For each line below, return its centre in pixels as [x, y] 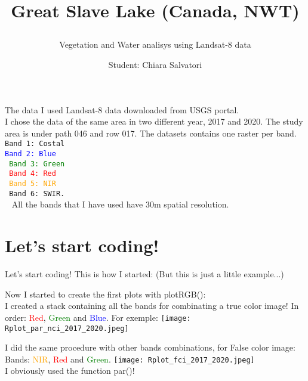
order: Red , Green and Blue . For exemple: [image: [98, 317]
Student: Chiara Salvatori [155, 64]
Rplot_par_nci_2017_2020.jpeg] [67, 328]
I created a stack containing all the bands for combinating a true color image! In [152, 306]
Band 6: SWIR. [37, 193]
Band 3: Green [37, 164]
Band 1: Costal [35, 144]
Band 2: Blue [30, 154]
